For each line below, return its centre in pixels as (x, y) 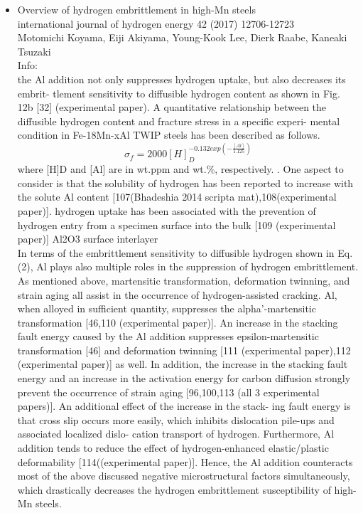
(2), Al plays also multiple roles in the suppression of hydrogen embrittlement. (188, 266)
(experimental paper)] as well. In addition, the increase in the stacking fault (183, 364)
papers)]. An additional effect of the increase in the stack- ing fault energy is (184, 406)
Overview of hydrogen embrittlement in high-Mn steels (136, 9)
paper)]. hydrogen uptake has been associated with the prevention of (167, 210)
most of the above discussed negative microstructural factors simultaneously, (184, 476)
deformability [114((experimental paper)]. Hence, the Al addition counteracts (185, 461)
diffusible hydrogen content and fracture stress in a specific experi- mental (179, 121)
